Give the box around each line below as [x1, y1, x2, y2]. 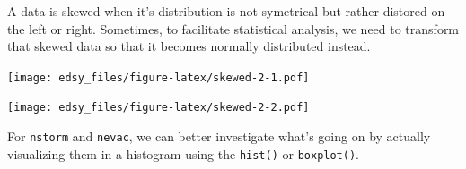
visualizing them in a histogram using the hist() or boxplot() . [7, 144, 359, 163]
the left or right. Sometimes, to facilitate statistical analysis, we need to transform [7, 19, 460, 38]
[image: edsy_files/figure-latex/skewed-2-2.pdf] [7, 101, 310, 114]
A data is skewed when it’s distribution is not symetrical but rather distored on [7, 2, 445, 20]
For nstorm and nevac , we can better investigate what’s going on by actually [7, 127, 431, 146]
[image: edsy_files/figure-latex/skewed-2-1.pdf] [7, 71, 310, 84]
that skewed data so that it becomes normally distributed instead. [7, 37, 371, 55]
